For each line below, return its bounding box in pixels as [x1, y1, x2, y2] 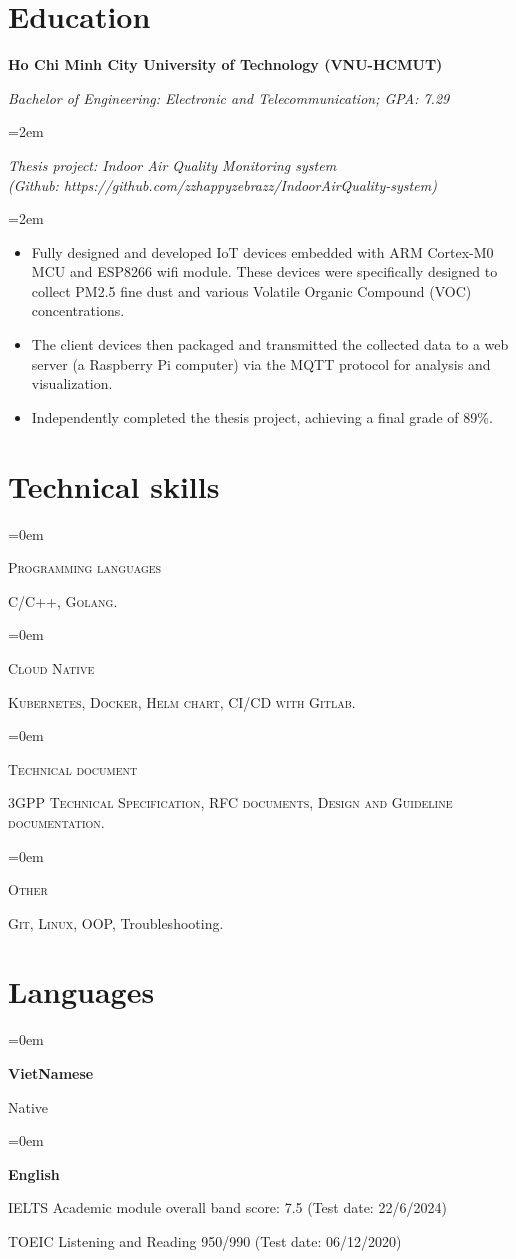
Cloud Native [8, 657, 95, 678]
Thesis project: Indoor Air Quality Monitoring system [8, 154, 337, 175]
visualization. [31, 373, 113, 394]
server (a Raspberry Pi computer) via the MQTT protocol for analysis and [31, 353, 491, 374]
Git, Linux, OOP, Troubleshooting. [8, 912, 224, 933]
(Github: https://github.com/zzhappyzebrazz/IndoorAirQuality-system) [8, 174, 437, 195]
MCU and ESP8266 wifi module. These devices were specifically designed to [31, 261, 498, 282]
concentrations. [31, 300, 125, 321]
